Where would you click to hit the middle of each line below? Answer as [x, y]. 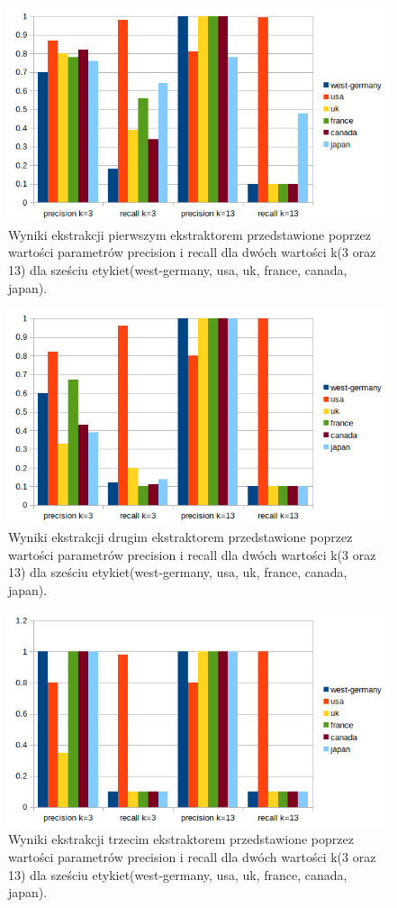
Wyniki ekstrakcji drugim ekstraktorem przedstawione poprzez [180, 537]
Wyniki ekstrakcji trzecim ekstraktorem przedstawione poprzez [181, 839]
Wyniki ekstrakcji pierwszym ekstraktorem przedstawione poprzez [190, 234]
